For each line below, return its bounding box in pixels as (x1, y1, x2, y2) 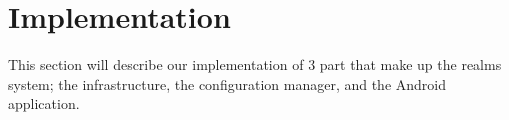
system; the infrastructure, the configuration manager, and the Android (8, 73, 447, 94)
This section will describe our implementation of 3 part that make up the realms (8, 54, 502, 75)
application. (8, 93, 80, 114)
